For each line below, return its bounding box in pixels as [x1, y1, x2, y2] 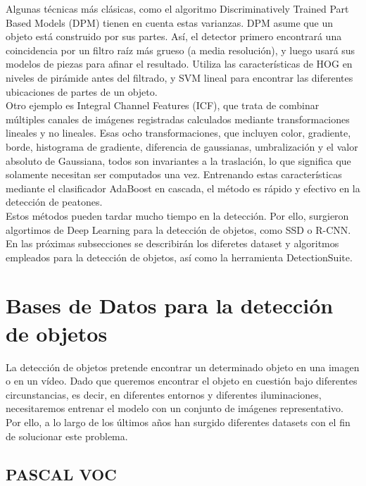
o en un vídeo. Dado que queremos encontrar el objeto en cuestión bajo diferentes [6, 373, 358, 388]
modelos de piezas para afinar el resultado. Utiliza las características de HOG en [6, 56, 353, 71]
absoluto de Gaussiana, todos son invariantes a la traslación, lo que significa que [6, 153, 351, 168]
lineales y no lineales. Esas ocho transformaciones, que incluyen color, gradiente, [6, 125, 351, 140]
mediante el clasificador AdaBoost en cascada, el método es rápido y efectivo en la [6, 180, 360, 195]
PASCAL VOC [6, 463, 117, 485]
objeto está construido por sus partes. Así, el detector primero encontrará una [6, 29, 342, 44]
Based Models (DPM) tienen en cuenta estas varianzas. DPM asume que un [6, 15, 333, 30]
